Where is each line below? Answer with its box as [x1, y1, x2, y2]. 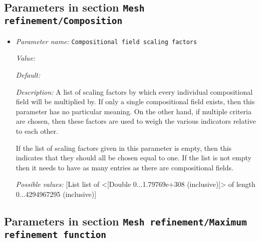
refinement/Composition [4, 16, 123, 27]
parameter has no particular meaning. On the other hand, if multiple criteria [16, 106, 251, 116]
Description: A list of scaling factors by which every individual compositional [16, 86, 253, 97]
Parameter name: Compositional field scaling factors [16, 36, 197, 46]
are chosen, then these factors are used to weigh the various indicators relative [16, 116, 256, 126]
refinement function [4, 229, 107, 240]
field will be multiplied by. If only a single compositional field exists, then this [16, 96, 255, 107]
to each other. [16, 125, 59, 136]
